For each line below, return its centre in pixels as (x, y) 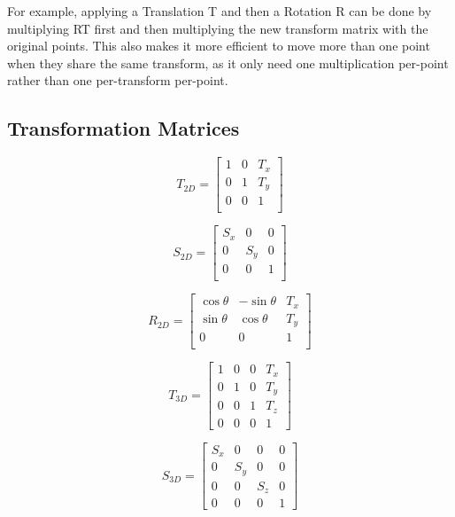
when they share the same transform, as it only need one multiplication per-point (228, 63)
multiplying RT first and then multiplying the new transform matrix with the (218, 28)
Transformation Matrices (123, 128)
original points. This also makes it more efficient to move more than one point (219, 46)
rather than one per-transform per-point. (118, 80)
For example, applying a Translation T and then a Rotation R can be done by (220, 11)
